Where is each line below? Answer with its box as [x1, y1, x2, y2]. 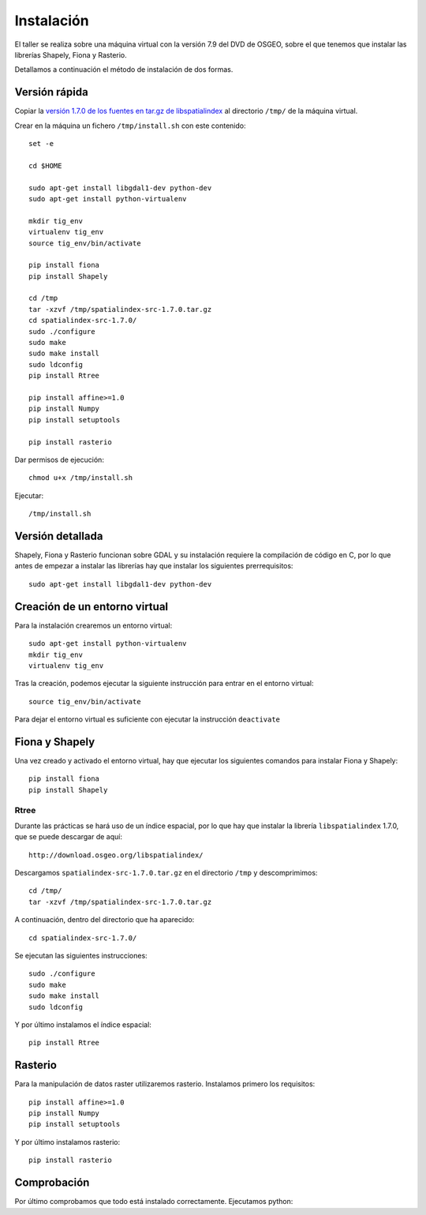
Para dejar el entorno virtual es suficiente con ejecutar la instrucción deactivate [14, 714, 280, 724]
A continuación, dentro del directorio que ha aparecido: [14, 915, 195, 924]
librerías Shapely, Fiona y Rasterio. [14, 50, 128, 59]
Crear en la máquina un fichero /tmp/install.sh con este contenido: [14, 121, 246, 130]
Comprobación [14, 1176, 90, 1190]
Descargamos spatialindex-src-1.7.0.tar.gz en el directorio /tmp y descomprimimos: [14, 868, 318, 878]
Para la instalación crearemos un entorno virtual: [14, 621, 173, 630]
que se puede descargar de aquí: [14, 832, 122, 842]
